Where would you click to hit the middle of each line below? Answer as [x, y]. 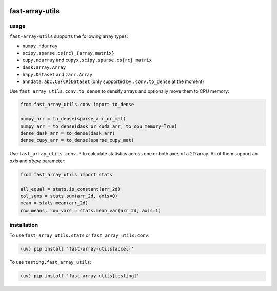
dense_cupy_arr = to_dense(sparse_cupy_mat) [77, 140]
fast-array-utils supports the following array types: [69, 36]
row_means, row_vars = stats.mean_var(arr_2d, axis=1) [91, 210]
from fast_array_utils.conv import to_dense [77, 105]
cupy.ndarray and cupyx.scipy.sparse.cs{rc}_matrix [87, 60]
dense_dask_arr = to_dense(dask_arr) [68, 133]
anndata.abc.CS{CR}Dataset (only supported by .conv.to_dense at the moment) [113, 81]
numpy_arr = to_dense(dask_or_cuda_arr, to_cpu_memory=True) [99, 126]
